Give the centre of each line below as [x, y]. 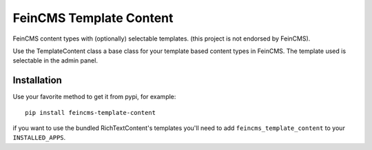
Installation [37, 80]
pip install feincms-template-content [91, 112]
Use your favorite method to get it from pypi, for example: [94, 97]
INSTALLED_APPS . [39, 138]
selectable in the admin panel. [55, 61]
